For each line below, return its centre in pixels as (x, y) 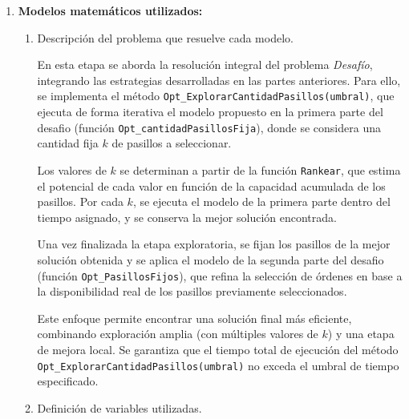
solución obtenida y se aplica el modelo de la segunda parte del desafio (211, 259)
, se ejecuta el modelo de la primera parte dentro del (261, 201)
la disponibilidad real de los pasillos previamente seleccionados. (192, 291)
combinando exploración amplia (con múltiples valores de (178, 334)
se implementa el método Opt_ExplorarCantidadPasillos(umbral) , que (216, 96)
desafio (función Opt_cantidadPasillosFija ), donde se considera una (209, 127)
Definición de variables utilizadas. (119, 407)
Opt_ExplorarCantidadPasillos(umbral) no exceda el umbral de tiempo (218, 365)
